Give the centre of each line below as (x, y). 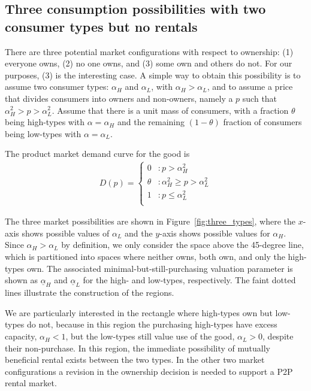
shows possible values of (66, 233)
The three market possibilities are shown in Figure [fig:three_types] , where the (150, 221)
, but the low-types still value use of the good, (150, 336)
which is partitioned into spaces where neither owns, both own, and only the (145, 257)
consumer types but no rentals (101, 26)
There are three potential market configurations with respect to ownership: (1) (149, 51)
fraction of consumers (262, 122)
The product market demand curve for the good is (97, 154)
